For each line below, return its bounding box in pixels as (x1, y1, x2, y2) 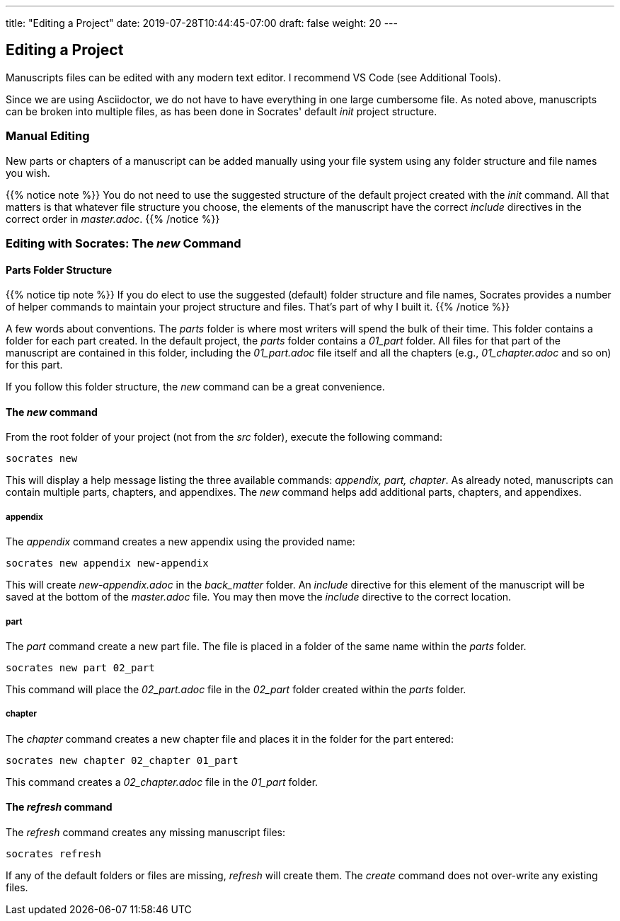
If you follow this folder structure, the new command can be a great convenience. (6, 381, 385, 393)
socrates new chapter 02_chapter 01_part (6, 754, 239, 766)
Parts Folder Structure (6, 263, 113, 276)
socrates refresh (6, 847, 101, 859)
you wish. (6, 166, 50, 179)
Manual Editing (6, 129, 90, 144)
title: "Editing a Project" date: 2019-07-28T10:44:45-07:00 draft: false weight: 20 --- (6, 17, 398, 29)
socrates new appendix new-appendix (6, 557, 209, 569)
